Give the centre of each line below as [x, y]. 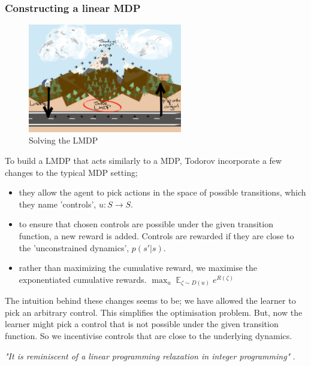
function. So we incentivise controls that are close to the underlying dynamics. [149, 336]
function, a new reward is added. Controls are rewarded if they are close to [156, 235]
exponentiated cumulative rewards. [83, 279]
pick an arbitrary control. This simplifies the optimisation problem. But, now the [154, 312]
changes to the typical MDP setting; [71, 172]
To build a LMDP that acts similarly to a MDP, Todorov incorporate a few [144, 161]
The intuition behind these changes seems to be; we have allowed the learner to [150, 301]
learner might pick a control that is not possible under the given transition [142, 324]
